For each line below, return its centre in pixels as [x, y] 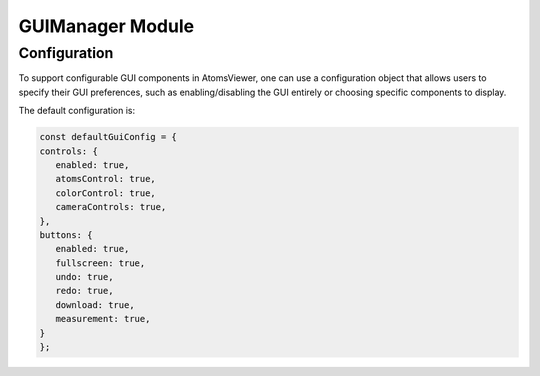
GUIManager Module [106, 26]
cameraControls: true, [111, 207]
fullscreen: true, [100, 263]
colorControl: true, [106, 193]
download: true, [95, 304]
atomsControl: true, [106, 179]
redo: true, [84, 291]
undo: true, [84, 277]
